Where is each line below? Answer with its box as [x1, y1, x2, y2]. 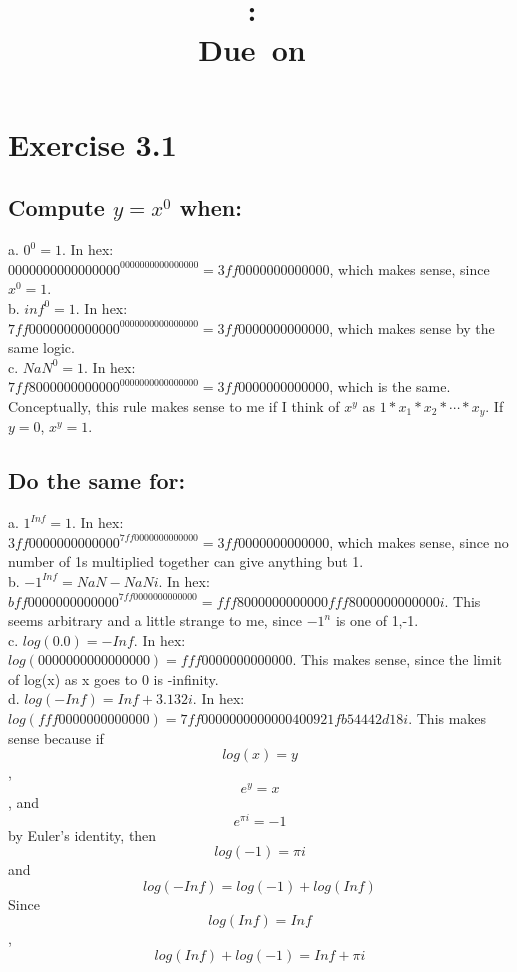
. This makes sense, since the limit [292, 649, 502, 670]
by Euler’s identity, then [8, 824, 157, 845]
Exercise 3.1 [8, 123, 177, 164]
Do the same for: [8, 465, 186, 496]
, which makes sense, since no [329, 531, 509, 552]
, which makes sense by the [329, 317, 495, 338]
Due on [198, 28, 306, 69]
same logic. [8, 337, 75, 358]
